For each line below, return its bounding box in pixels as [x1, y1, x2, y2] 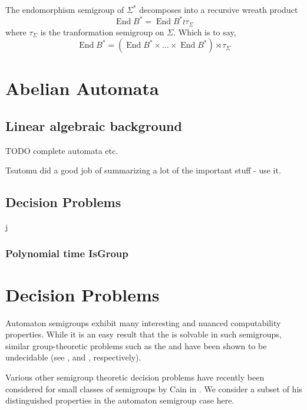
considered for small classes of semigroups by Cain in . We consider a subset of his [5, 382, 302, 395]
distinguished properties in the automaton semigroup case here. [5, 394, 235, 406]
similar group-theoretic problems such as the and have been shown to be [5, 339, 267, 352]
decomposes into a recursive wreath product [139, 4, 298, 15]
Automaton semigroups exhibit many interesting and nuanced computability [5, 316, 281, 329]
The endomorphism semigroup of [5, 4, 124, 15]
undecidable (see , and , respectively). [5, 351, 141, 363]
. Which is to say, [173, 25, 236, 38]
